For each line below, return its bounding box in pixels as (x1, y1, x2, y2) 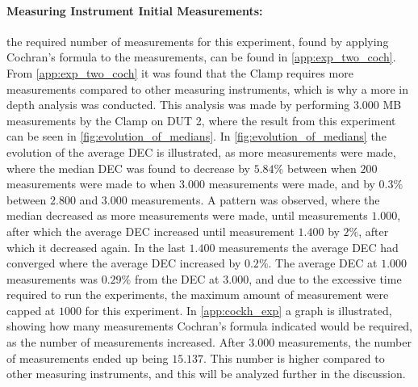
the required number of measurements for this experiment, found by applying (6, 32, 389, 49)
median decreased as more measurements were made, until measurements (6, 207, 368, 224)
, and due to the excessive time (249, 270, 402, 287)
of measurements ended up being (6, 349, 169, 366)
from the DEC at (134, 270, 219, 287)
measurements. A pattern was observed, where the (131, 191, 380, 208)
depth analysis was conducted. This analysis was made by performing (6, 96, 350, 113)
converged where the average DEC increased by (6, 254, 241, 271)
